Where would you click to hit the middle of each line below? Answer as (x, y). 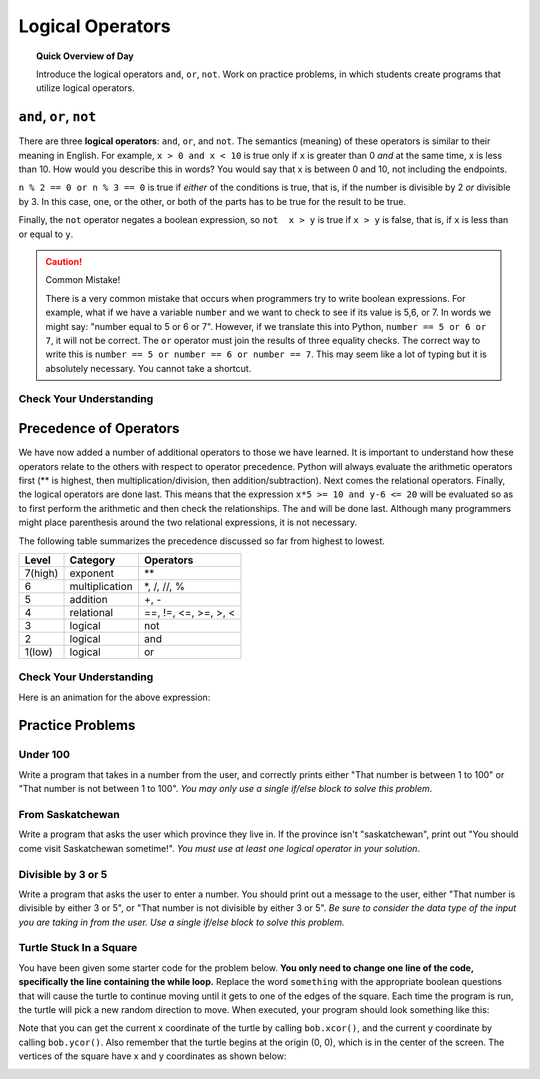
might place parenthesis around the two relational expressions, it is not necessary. (188, 522)
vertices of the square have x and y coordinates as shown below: (152, 1056)
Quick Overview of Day (85, 56)
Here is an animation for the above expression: (114, 697)
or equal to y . (46, 234)
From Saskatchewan (69, 814)
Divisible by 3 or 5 (63, 874)
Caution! (64, 261)
